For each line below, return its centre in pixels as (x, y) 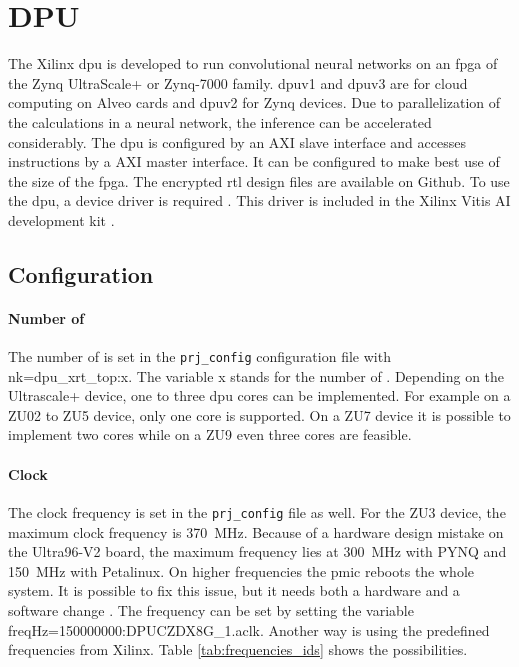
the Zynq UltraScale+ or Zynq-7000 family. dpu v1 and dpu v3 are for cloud (238, 82)
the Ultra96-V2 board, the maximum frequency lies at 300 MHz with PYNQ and (257, 551)
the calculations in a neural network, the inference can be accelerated (220, 121)
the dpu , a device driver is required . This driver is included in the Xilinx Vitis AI (259, 200)
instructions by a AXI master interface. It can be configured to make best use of (254, 161)
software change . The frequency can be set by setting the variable (211, 609)
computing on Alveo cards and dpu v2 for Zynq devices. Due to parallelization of (254, 102)
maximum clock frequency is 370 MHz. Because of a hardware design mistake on (256, 531)
